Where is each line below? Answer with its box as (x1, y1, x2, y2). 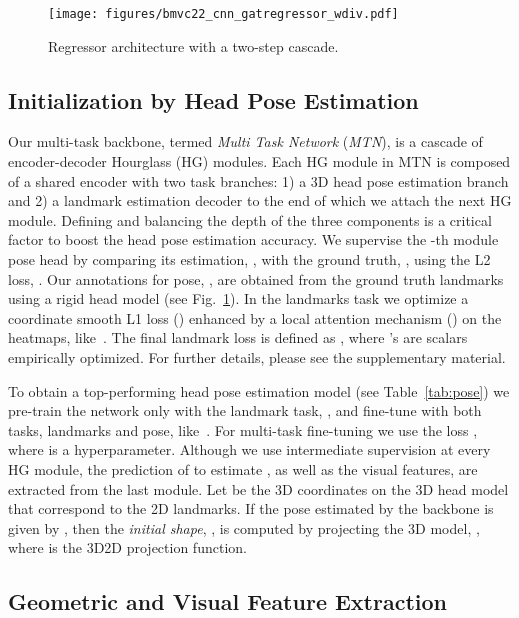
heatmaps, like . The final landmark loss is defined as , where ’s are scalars (8, 327, 468, 348)
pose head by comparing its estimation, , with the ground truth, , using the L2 (8, 249, 491, 270)
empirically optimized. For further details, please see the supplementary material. (8, 346, 506, 367)
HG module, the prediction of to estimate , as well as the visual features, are (8, 458, 478, 479)
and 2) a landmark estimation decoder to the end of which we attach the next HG (8, 190, 512, 211)
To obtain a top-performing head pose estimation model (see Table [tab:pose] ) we (8, 380, 510, 401)
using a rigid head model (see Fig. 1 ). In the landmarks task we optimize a (8, 288, 469, 309)
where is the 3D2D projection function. (8, 537, 247, 558)
